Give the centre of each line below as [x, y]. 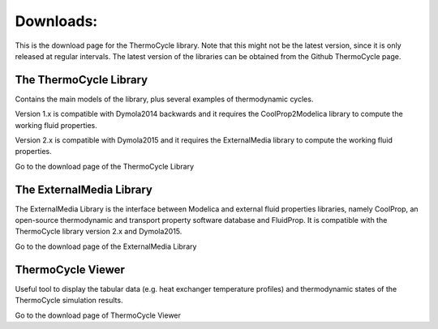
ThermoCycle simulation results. [69, 301]
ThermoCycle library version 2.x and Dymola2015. [99, 232]
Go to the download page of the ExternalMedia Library [106, 246]
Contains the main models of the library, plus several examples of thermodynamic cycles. [164, 99]
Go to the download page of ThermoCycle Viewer [98, 315]
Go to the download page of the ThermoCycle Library [105, 166]
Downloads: [56, 21]
